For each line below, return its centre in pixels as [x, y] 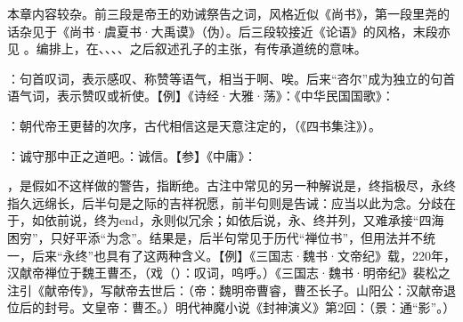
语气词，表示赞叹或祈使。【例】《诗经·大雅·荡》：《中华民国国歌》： [201, 96]
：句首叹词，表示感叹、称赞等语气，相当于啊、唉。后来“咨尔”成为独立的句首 [231, 78]
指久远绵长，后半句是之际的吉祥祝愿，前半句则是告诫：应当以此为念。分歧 [225, 202]
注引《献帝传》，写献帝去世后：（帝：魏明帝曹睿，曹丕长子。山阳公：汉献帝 [225, 290]
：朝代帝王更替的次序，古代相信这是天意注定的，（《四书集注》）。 [194, 125]
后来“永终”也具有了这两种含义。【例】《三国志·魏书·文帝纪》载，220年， [244, 255]
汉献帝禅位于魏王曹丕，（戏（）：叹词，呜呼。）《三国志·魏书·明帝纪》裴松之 [229, 273]
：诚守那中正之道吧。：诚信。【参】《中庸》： [132, 155]
